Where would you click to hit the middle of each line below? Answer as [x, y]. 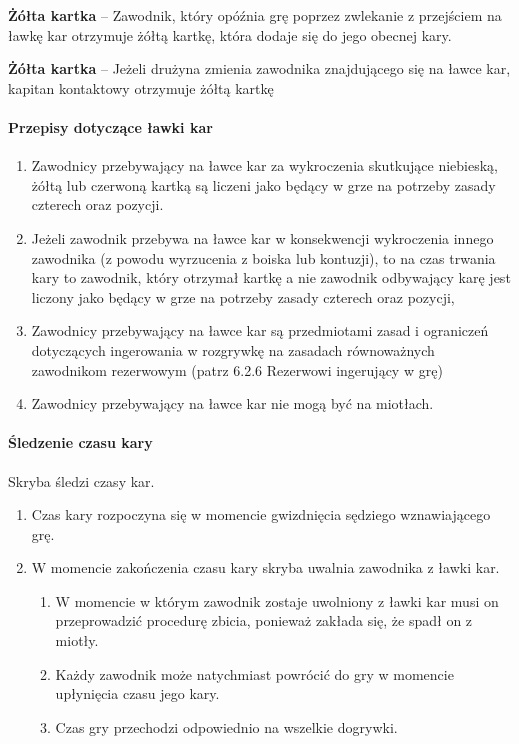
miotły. [77, 640]
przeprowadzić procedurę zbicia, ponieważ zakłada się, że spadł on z [264, 620]
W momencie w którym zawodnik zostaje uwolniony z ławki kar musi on [277, 600]
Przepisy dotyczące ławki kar [110, 126]
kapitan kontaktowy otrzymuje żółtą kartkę [141, 87]
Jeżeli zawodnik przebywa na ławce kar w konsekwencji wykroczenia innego [262, 237]
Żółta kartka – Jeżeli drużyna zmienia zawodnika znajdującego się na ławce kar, [259, 68]
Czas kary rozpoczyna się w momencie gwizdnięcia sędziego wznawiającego [261, 514]
